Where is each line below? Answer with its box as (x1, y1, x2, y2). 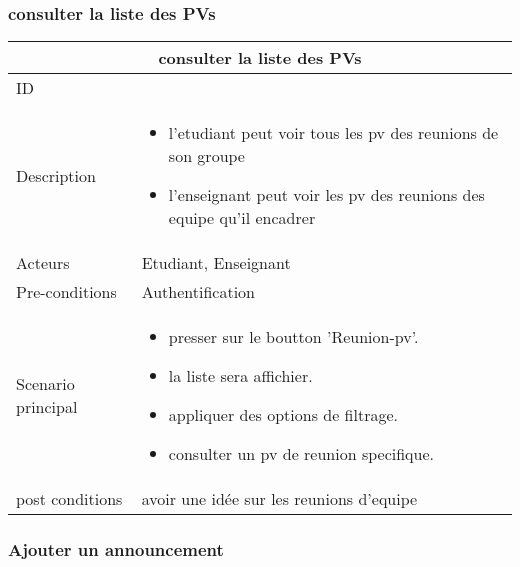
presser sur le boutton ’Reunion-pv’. (168, 325, 419, 349)
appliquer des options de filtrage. (168, 403, 399, 427)
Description (16, 163, 96, 187)
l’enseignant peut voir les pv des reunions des (168, 183, 485, 207)
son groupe (168, 144, 245, 168)
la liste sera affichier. (168, 364, 313, 388)
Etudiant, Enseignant (141, 251, 291, 275)
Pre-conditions (16, 280, 117, 304)
